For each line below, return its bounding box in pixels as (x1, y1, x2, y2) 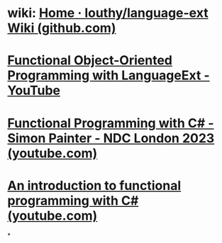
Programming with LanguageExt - (7, 67, 211, 84)
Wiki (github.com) (7, 20, 116, 36)
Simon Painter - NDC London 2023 (7, 130, 215, 146)
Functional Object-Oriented (7, 52, 172, 69)
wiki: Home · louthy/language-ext (7, 5, 209, 21)
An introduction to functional (7, 177, 182, 193)
